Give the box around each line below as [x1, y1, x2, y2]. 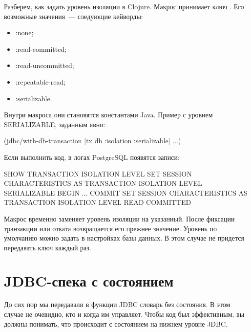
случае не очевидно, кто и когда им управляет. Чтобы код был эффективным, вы [4, 309, 245, 319]
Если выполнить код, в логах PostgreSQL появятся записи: [4, 152, 180, 162]
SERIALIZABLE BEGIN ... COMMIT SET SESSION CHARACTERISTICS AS [4, 187, 248, 198]
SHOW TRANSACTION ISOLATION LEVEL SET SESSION [4, 168, 192, 178]
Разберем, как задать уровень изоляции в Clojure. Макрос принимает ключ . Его [4, 1, 244, 11]
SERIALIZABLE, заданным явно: [4, 119, 105, 129]
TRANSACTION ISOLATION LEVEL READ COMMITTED [4, 197, 191, 207]
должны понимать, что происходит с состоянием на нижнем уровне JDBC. [4, 318, 228, 329]
